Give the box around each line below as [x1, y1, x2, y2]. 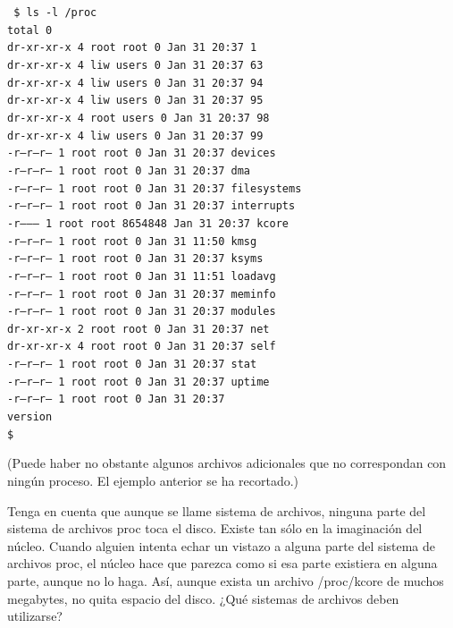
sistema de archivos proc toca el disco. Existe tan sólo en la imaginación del [7, 519, 423, 538]
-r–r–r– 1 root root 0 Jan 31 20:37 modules [7, 305, 276, 318]
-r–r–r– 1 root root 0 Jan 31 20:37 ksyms [7, 252, 264, 266]
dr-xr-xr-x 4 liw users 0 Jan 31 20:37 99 [7, 129, 264, 142]
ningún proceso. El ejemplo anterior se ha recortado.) [7, 471, 299, 489]
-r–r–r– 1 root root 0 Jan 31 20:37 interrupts [7, 199, 296, 213]
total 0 [7, 23, 53, 37]
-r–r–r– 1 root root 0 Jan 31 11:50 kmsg [7, 234, 257, 248]
